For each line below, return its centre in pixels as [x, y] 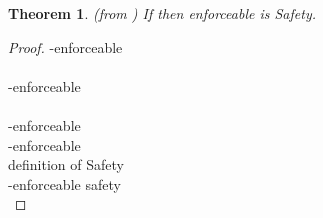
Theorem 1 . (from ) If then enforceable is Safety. [162, 13]
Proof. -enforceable [65, 46]
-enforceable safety [64, 183]
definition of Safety [66, 164]
